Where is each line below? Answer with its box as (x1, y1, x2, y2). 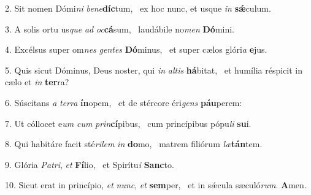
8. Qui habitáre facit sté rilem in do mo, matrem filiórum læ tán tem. (5, 137, 263, 150)
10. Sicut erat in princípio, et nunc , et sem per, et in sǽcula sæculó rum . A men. (5, 178, 307, 191)
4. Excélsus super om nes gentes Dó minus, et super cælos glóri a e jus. (5, 43, 267, 56)
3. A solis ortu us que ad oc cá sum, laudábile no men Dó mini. (5, 22, 234, 35)
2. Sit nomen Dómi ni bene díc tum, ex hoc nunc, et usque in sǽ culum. (5, 2, 271, 14)
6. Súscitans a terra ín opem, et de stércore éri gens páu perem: (5, 96, 242, 109)
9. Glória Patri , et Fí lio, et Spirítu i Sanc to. (5, 158, 174, 170)
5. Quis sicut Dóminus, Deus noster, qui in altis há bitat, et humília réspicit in (5, 63, 303, 76)
